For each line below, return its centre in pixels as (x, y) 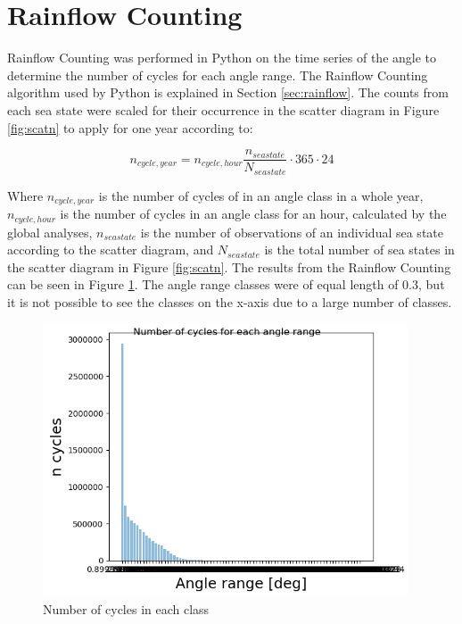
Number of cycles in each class (126, 609)
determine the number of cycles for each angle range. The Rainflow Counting (218, 75)
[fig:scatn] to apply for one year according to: (130, 127)
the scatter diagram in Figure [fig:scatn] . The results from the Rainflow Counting (229, 266)
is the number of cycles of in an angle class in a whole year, (261, 195)
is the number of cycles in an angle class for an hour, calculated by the (253, 214)
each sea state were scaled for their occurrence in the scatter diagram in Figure (223, 109)
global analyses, (50, 232)
